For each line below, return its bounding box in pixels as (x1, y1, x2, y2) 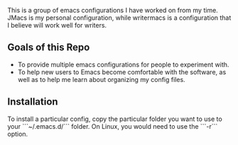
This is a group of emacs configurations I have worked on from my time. (7, 6, 218, 14)
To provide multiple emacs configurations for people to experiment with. (17, 60, 229, 69)
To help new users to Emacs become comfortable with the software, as (17, 67, 227, 76)
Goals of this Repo (7, 42, 90, 54)
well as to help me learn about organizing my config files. (17, 75, 186, 83)
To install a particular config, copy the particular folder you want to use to (7, 115, 222, 123)
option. (7, 129, 28, 138)
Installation (7, 95, 58, 108)
